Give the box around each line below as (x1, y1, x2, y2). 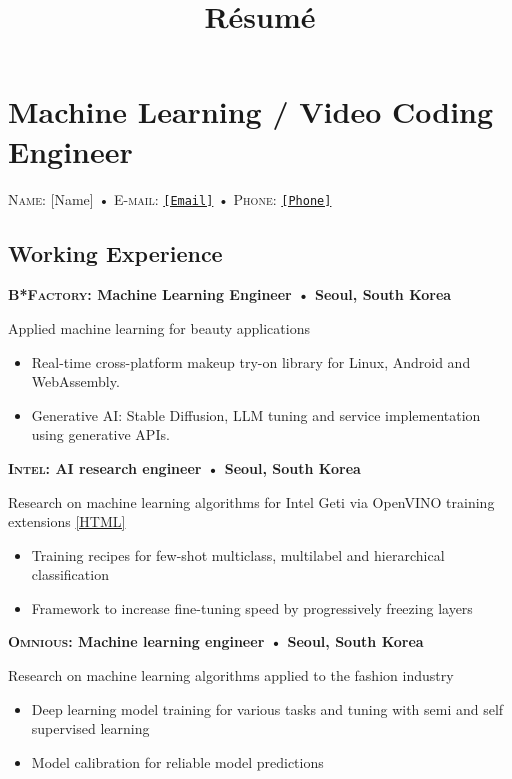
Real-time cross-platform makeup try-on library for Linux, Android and (31, 351, 471, 372)
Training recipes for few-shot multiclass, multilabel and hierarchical (31, 544, 445, 565)
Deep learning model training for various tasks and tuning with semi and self (31, 698, 504, 719)
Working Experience (8, 237, 223, 268)
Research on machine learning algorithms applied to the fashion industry (8, 665, 454, 686)
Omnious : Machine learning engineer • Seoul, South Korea (8, 631, 424, 652)
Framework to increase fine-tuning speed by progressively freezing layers (31, 597, 473, 618)
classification (31, 564, 109, 585)
